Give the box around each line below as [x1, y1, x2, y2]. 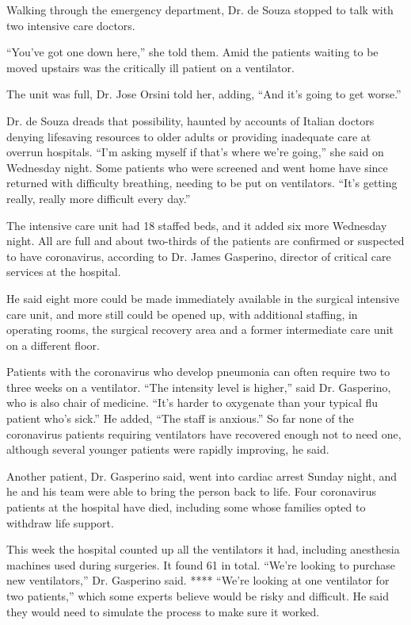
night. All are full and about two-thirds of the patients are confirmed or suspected [6, 232, 405, 249]
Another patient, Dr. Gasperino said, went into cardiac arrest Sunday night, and [6, 467, 398, 484]
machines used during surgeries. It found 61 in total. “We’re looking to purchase [6, 556, 395, 573]
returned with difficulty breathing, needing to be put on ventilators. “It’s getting [6, 174, 398, 191]
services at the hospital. [6, 263, 121, 280]
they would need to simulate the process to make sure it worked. [6, 603, 320, 619]
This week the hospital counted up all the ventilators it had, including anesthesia [6, 541, 400, 558]
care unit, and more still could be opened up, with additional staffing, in [6, 305, 358, 322]
